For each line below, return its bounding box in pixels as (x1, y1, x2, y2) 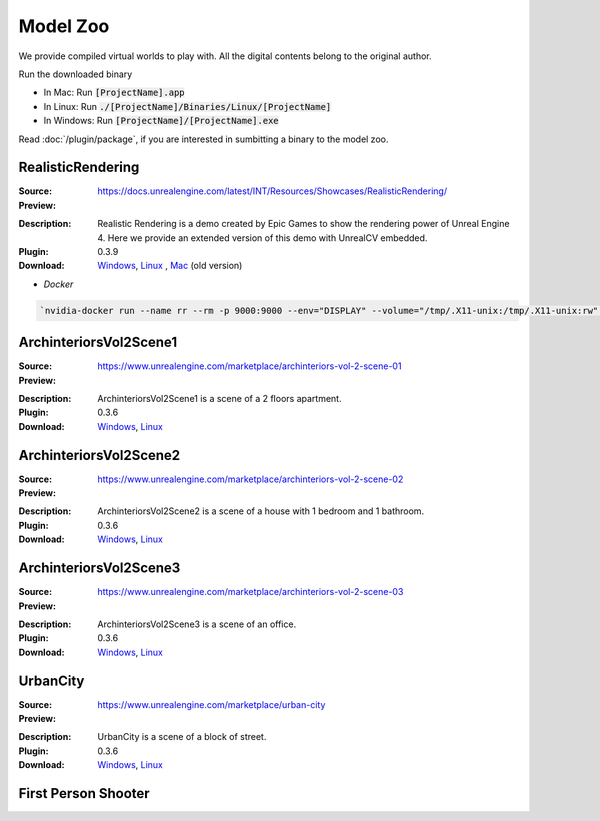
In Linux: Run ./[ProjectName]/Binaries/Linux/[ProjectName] (43, 100, 332, 112)
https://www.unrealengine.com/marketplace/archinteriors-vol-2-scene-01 (97, 360, 402, 372)
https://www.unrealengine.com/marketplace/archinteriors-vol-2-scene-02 (97, 473, 404, 485)
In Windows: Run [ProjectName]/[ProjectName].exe (43, 115, 279, 127)
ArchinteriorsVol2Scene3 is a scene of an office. (97, 618, 297, 630)
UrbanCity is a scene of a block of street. (97, 731, 267, 743)
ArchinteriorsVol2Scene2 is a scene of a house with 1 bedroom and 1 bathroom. (97, 505, 425, 517)
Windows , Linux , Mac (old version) (97, 260, 243, 272)
